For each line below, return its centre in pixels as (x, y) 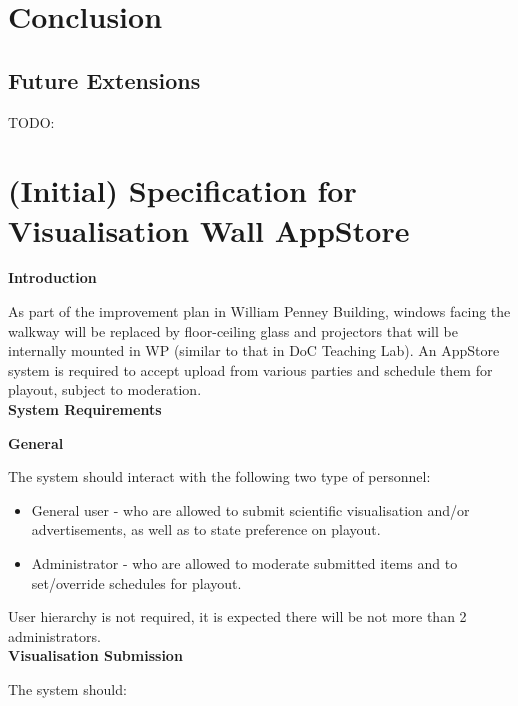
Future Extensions (104, 79)
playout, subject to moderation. (105, 389)
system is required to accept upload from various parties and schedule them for (250, 369)
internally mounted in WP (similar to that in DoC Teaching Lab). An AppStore (254, 350)
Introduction (52, 277)
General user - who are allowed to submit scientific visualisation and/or (250, 509)
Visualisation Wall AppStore (209, 229)
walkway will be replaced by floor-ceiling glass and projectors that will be (233, 330)
